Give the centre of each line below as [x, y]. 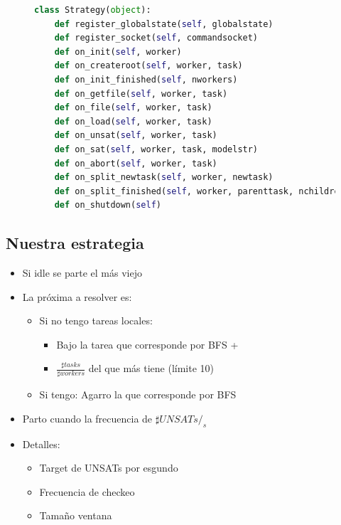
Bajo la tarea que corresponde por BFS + [147, 344]
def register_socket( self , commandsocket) [156, 38]
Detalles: [41, 444]
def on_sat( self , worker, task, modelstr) [156, 149]
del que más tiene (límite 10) [151, 368]
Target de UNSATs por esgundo [109, 468]
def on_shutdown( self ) [108, 205]
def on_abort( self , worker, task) [136, 163]
